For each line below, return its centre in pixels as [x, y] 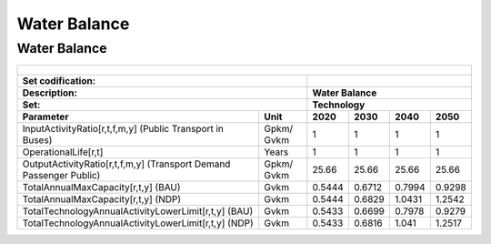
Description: [50, 93]
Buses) [37, 140]
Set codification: [59, 81]
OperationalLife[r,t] [63, 152]
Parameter [45, 117]
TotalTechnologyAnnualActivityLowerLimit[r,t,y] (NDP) [138, 223]
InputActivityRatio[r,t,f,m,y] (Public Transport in [123, 129]
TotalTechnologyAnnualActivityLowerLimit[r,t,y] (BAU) [138, 211]
